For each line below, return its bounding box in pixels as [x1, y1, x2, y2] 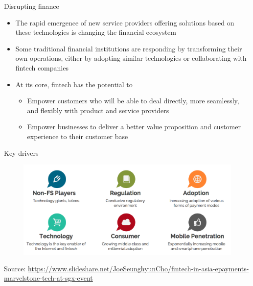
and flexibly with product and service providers [27, 105, 169, 115]
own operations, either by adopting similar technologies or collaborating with [15, 53, 247, 63]
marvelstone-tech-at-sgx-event [4, 273, 93, 283]
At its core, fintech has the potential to [15, 79, 133, 89]
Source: [4, 263, 26, 273]
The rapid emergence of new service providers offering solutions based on [15, 17, 234, 27]
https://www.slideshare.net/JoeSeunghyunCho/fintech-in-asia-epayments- [28, 263, 249, 273]
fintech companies [15, 62, 69, 72]
